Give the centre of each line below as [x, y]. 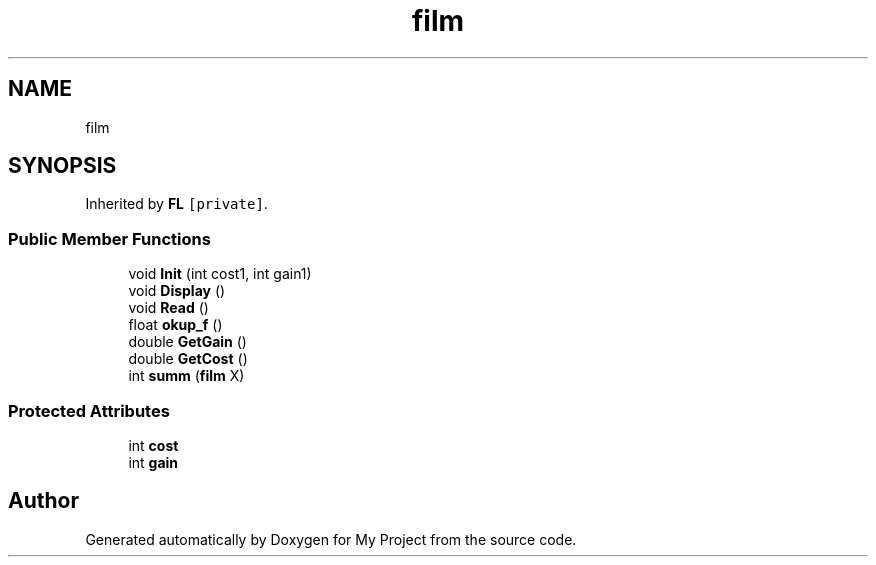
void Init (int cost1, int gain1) [220, 274]
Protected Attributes [89, 410]
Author [43, 501]
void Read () [168, 308]
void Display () [177, 291]
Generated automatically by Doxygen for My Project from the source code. [331, 539]
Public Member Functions [109, 238]
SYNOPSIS [62, 166]
